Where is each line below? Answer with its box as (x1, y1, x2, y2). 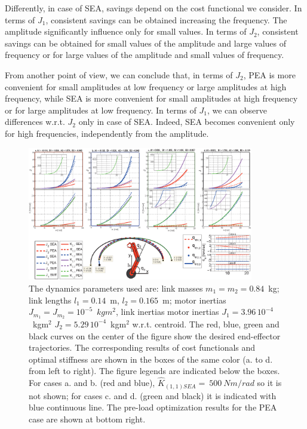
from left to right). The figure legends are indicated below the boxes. (29, 364, 280, 377)
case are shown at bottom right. (29, 412, 146, 425)
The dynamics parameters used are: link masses (29, 281, 203, 294)
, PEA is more (243, 68, 296, 81)
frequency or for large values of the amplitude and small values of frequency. (5, 48, 284, 61)
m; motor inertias (162, 293, 226, 306)
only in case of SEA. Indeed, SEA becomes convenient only (78, 115, 295, 128)
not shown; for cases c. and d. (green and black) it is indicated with (29, 389, 277, 402)
